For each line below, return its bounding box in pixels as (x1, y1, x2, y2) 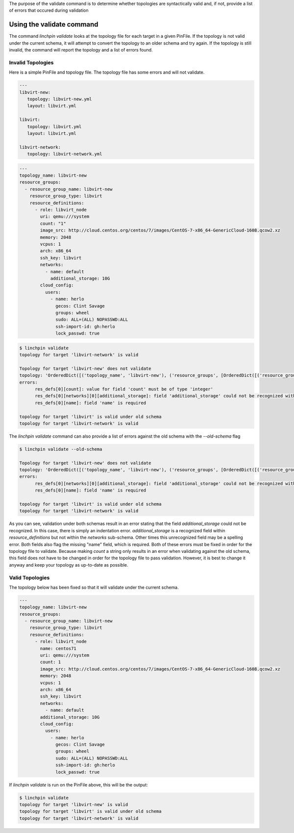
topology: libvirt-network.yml (27, 151, 102, 157)
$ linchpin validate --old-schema (19, 446, 102, 452)
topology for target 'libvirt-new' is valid (19, 802, 128, 807)
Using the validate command (9, 20, 98, 29)
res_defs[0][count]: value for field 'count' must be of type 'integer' (35, 386, 213, 392)
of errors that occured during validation (9, 7, 89, 13)
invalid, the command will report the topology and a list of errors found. (9, 47, 153, 53)
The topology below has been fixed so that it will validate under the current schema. (9, 584, 179, 590)
